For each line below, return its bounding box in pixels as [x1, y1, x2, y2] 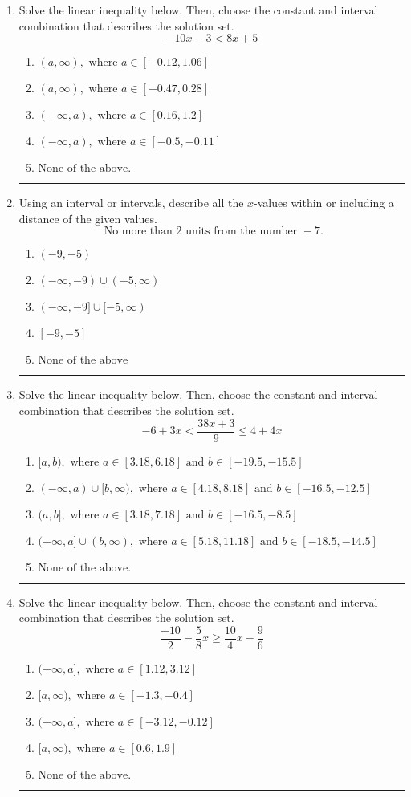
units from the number [185, 226, 298, 238]
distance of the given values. [18, 209, 157, 226]
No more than [104, 226, 173, 238]
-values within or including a [254, 194, 394, 211]
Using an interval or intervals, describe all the [18, 194, 244, 211]
